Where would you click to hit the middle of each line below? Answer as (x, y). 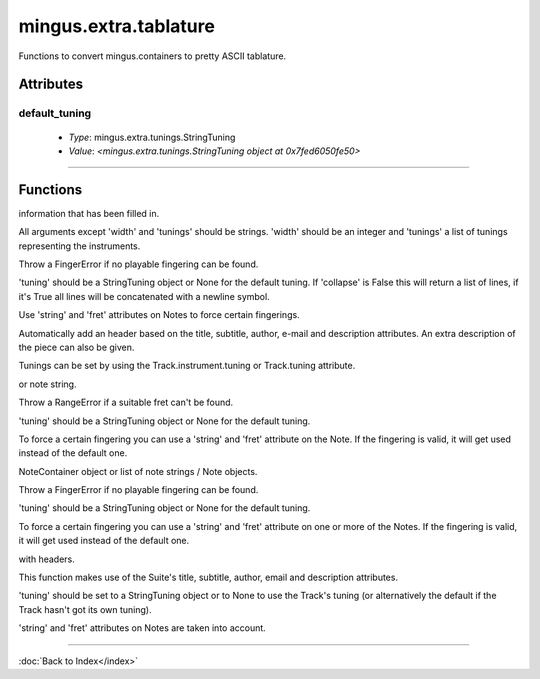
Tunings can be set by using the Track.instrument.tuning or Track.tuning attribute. (187, 366)
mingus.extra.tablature (116, 26)
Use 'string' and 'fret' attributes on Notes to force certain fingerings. (159, 315)
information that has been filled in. (89, 213)
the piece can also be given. (76, 347)
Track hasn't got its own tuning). (85, 609)
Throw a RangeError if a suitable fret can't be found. (126, 402)
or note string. (47, 384)
